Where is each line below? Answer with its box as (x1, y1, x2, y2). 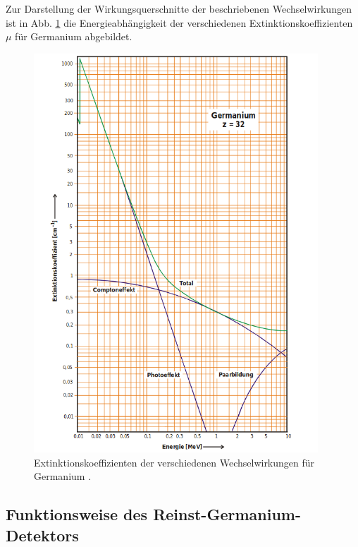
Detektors (6, 524, 79, 546)
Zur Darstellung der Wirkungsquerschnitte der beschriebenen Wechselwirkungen (6, 1, 352, 16)
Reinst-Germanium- (153, 503, 301, 525)
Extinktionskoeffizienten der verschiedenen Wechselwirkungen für (34, 455, 315, 469)
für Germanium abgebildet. (15, 29, 132, 44)
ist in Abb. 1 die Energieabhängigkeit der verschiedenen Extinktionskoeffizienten (6, 15, 353, 30)
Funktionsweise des (6, 503, 148, 525)
